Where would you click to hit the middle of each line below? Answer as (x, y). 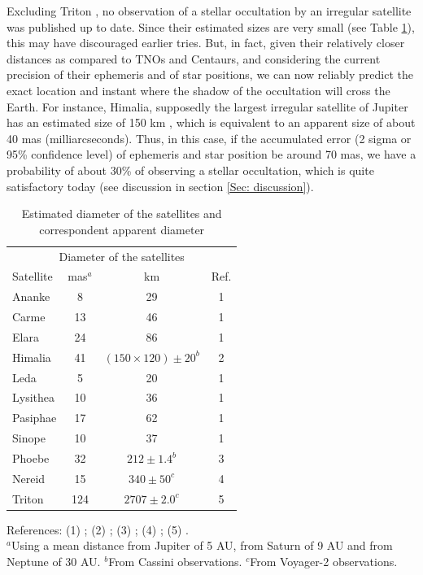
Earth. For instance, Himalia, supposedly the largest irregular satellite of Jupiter (207, 106)
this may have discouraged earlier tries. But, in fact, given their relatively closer (206, 43)
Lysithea (33, 397)
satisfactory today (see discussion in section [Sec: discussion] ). (160, 186)
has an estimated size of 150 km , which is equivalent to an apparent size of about (211, 122)
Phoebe (31, 458)
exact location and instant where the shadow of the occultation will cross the (198, 90)
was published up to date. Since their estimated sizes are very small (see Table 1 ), (211, 26)
